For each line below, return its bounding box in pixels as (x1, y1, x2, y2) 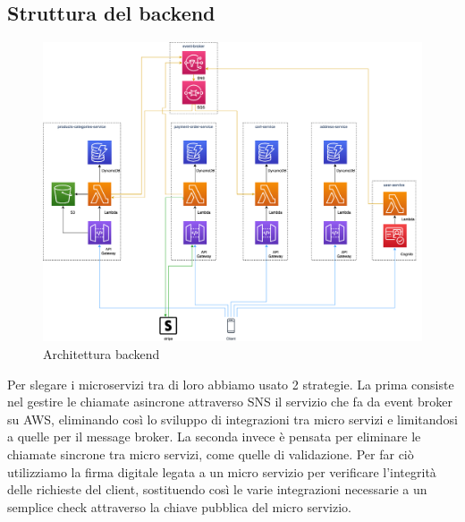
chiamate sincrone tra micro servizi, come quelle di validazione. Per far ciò (7, 444, 414, 463)
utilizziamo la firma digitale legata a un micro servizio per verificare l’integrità (7, 462, 436, 481)
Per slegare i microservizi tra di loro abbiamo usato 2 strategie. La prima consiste (7, 374, 454, 393)
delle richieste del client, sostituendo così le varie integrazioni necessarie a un (7, 480, 427, 499)
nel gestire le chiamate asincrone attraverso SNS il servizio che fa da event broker (7, 392, 452, 411)
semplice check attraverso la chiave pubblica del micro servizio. (7, 497, 351, 516)
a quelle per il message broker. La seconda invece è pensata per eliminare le (7, 427, 421, 446)
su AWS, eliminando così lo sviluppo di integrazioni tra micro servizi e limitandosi (7, 409, 458, 428)
